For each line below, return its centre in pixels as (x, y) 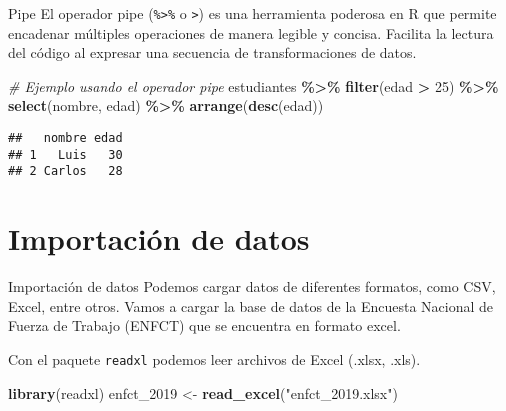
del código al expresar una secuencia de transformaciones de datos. (212, 52)
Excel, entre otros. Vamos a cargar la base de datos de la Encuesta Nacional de (251, 305)
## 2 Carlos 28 (65, 171)
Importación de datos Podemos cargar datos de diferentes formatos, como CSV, (252, 286)
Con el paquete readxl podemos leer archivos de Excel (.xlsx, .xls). (214, 358)
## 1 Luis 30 (65, 154)
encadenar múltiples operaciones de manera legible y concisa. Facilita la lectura (251, 32)
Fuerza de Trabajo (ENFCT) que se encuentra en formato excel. (204, 325)
